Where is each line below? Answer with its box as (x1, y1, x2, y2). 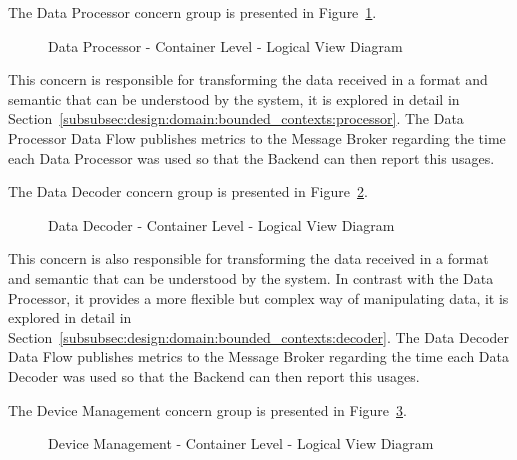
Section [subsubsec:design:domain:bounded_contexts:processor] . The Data (8, 108, 464, 129)
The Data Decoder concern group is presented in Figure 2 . (8, 181, 368, 202)
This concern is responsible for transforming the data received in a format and (8, 69, 488, 90)
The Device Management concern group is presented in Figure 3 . (8, 399, 407, 420)
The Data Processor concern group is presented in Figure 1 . (8, 2, 377, 22)
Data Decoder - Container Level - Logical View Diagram (48, 214, 395, 235)
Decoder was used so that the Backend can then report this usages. (8, 365, 420, 386)
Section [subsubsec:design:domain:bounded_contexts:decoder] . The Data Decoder (8, 326, 510, 347)
